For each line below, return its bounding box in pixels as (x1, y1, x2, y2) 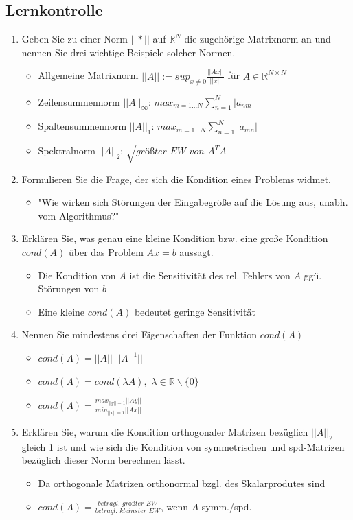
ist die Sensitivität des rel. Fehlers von (129, 268, 291, 282)
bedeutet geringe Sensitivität (134, 304, 255, 318)
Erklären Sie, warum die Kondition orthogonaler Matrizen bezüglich (21, 425, 308, 439)
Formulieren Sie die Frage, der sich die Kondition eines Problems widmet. (21, 172, 331, 186)
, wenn (160, 499, 188, 513)
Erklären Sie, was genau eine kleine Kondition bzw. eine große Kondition (21, 231, 328, 246)
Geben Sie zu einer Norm (21, 32, 128, 46)
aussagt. (179, 245, 214, 259)
